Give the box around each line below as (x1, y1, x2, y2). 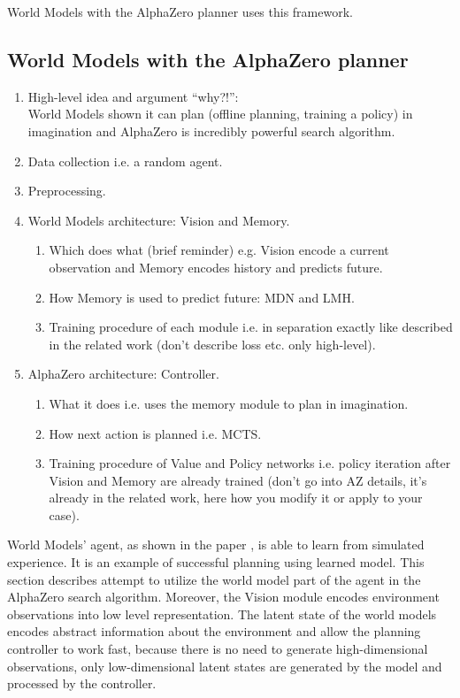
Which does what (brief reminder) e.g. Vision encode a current (49, 241, 389, 259)
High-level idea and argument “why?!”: (27, 87, 239, 105)
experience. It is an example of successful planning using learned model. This (7, 553, 425, 571)
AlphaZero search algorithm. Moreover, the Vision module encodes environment (7, 587, 440, 606)
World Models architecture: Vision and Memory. (27, 211, 290, 229)
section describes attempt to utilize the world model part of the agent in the (7, 570, 421, 588)
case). (49, 505, 80, 524)
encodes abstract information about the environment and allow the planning (7, 622, 421, 640)
